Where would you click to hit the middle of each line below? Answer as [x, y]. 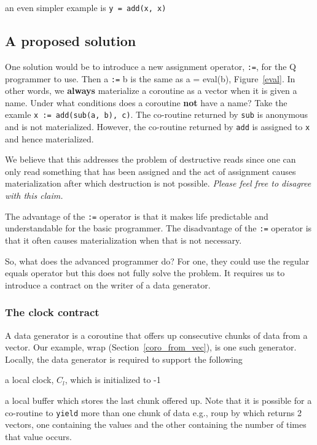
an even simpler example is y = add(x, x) [86, 7]
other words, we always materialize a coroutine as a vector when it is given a [151, 91]
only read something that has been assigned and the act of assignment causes [151, 171]
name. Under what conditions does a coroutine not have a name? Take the [146, 102]
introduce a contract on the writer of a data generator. [108, 284]
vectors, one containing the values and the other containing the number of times [156, 424]
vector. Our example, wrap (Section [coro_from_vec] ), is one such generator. [151, 347]
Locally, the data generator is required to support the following [124, 359]
